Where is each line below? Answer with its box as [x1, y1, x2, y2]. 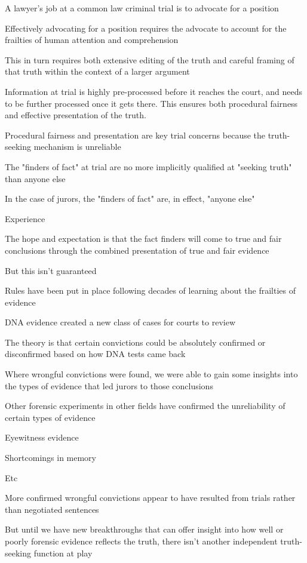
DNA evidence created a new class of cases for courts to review [5, 316, 236, 328]
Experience [5, 212, 45, 224]
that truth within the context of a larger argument [5, 65, 190, 78]
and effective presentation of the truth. [5, 109, 146, 121]
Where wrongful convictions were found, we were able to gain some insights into [5, 368, 298, 380]
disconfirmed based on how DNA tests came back [5, 347, 186, 360]
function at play [33, 546, 93, 559]
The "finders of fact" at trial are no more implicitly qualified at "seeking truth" [5, 160, 292, 173]
